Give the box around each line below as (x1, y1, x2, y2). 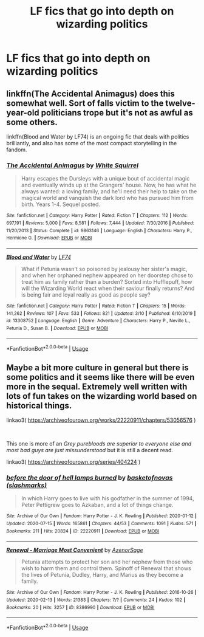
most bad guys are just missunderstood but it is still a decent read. (6, 447, 173, 454)
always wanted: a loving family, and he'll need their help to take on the (21, 188, 197, 195)
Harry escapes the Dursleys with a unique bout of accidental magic (21, 175, 190, 182)
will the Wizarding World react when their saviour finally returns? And (21, 284, 195, 292)
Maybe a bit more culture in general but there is (6, 362, 189, 373)
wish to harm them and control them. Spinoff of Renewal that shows (21, 565, 191, 572)
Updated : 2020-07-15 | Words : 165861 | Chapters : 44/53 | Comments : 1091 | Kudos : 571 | (6, 520, 197, 526)
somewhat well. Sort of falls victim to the (6, 98, 164, 108)
